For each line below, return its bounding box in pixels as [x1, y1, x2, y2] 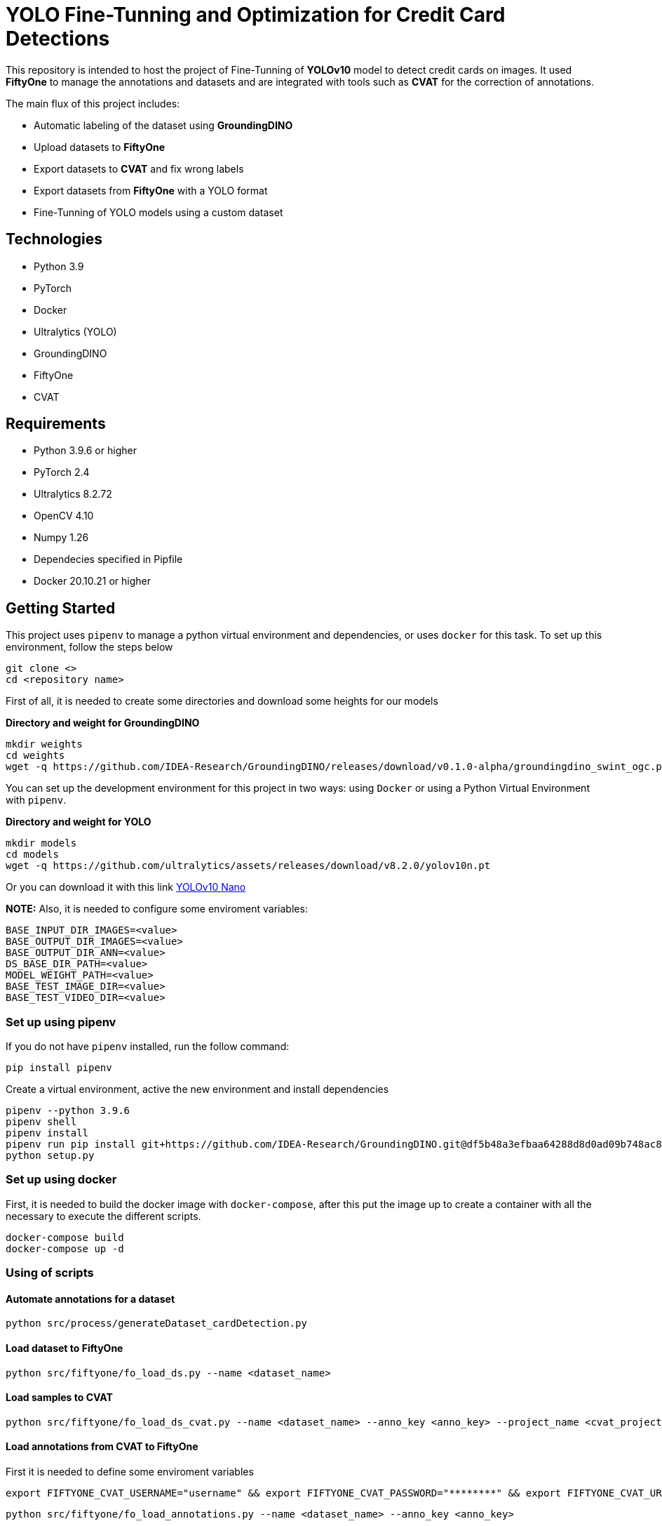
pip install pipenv [6, 1062, 112, 1074]
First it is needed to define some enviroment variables [6, 1466, 254, 1478]
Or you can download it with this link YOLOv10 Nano [6, 881, 246, 894]
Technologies [6, 230, 103, 248]
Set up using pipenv [6, 1014, 116, 1029]
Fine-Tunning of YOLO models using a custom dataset [34, 206, 283, 218]
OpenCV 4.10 [34, 510, 94, 522]
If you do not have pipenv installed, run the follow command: [6, 1040, 290, 1053]
